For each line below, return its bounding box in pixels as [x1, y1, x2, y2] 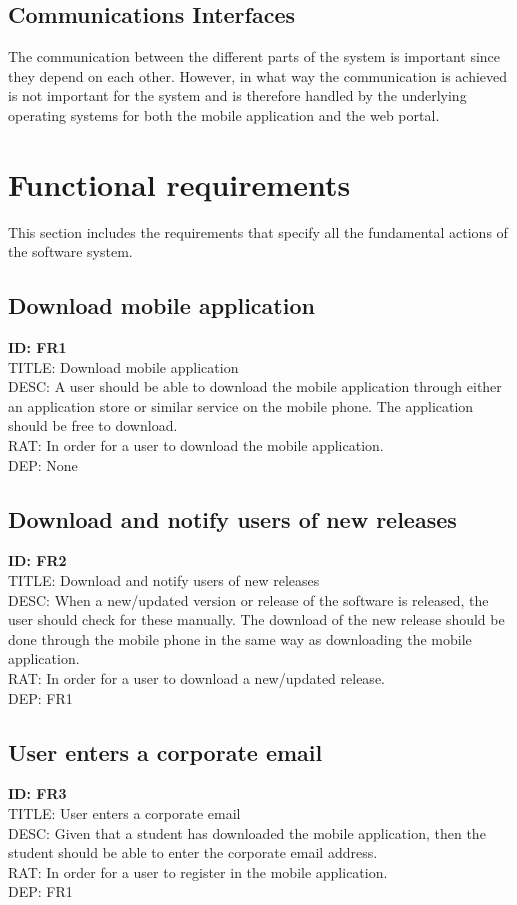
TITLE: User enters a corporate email [8, 803, 241, 823]
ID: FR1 [8, 337, 67, 358]
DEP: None [8, 454, 78, 475]
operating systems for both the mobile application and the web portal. [8, 104, 440, 125]
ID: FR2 [8, 550, 67, 571]
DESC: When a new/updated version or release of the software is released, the [8, 589, 489, 610]
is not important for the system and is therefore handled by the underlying [8, 85, 467, 106]
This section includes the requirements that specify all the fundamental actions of [8, 221, 508, 242]
